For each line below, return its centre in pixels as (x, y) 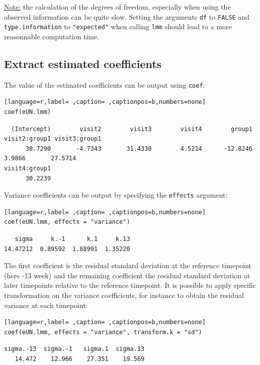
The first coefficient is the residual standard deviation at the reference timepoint (128, 265)
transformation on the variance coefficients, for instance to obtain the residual (124, 295)
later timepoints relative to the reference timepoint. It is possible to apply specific (130, 285)
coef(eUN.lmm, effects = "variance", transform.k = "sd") (103, 332)
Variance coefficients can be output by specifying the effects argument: (116, 195)
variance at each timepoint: (46, 305)
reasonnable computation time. (52, 36)
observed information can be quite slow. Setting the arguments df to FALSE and (127, 16)
